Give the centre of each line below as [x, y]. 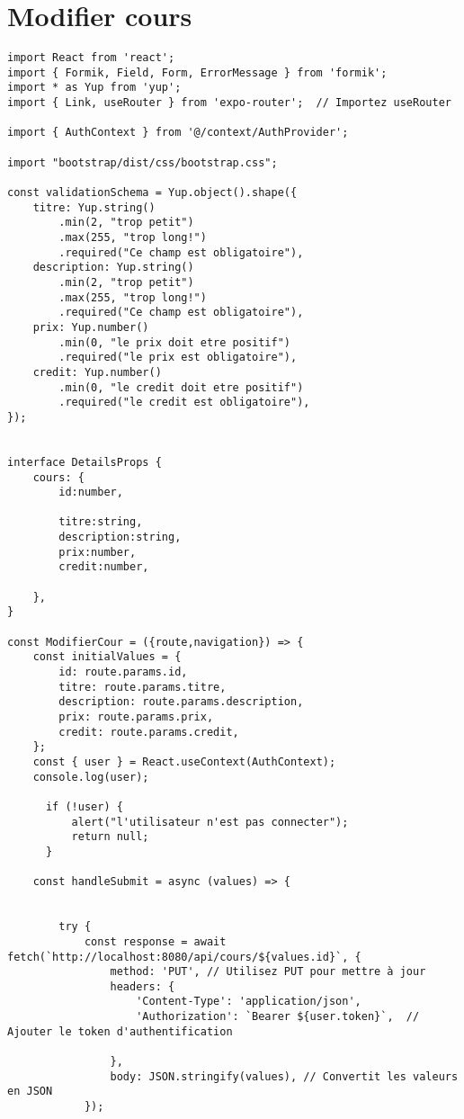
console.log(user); [91, 777]
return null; [110, 837]
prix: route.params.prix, [136, 717]
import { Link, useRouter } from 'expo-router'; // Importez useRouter [229, 103]
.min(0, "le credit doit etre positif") [181, 387]
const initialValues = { [107, 657]
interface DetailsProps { [85, 462]
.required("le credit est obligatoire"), [184, 403]
